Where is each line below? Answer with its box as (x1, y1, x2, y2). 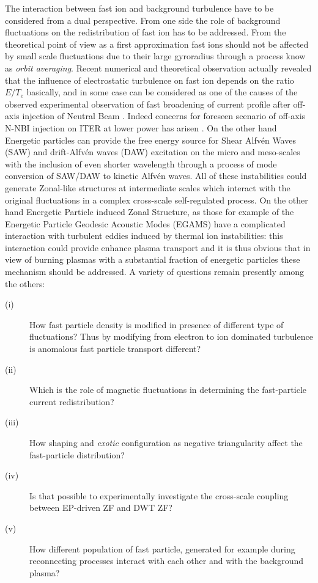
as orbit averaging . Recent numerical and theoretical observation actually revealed (5, 61, 312, 74)
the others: (5, 277, 45, 290)
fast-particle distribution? (29, 448, 125, 461)
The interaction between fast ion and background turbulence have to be (5, 2, 274, 14)
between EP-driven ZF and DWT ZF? (29, 501, 172, 514)
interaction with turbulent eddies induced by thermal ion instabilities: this (5, 229, 283, 242)
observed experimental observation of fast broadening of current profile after (5, 97, 290, 110)
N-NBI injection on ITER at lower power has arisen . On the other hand (5, 121, 277, 134)
